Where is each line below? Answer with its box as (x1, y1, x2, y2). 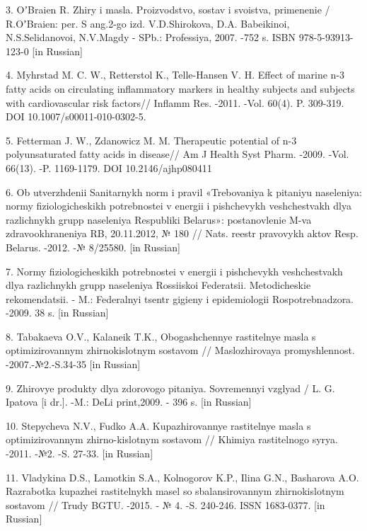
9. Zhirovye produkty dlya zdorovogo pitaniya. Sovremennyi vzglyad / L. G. (6, 380, 335, 395)
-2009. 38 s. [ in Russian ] (6, 305, 109, 320)
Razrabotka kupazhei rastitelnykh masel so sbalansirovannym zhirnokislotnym (6, 484, 344, 498)
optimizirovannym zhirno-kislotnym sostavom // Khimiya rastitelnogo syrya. (6, 432, 338, 447)
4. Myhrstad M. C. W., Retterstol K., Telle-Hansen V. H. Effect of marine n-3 (6, 67, 345, 82)
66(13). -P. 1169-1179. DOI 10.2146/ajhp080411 (6, 160, 212, 175)
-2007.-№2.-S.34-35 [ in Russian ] (6, 357, 141, 372)
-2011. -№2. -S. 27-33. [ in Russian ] (6, 446, 153, 461)
